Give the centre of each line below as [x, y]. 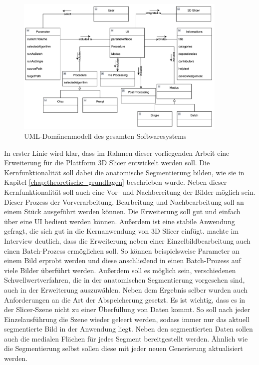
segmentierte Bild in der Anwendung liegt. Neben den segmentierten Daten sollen [129, 329]
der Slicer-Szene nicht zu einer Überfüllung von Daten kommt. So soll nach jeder [127, 309]
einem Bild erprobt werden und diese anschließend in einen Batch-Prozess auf [123, 260]
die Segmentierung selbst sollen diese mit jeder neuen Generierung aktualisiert [124, 348]
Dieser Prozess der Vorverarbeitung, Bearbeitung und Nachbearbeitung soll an [124, 201]
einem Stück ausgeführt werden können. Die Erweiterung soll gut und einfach [122, 211]
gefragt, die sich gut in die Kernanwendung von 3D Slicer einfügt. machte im [122, 231]
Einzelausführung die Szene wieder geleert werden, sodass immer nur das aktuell [127, 319]
